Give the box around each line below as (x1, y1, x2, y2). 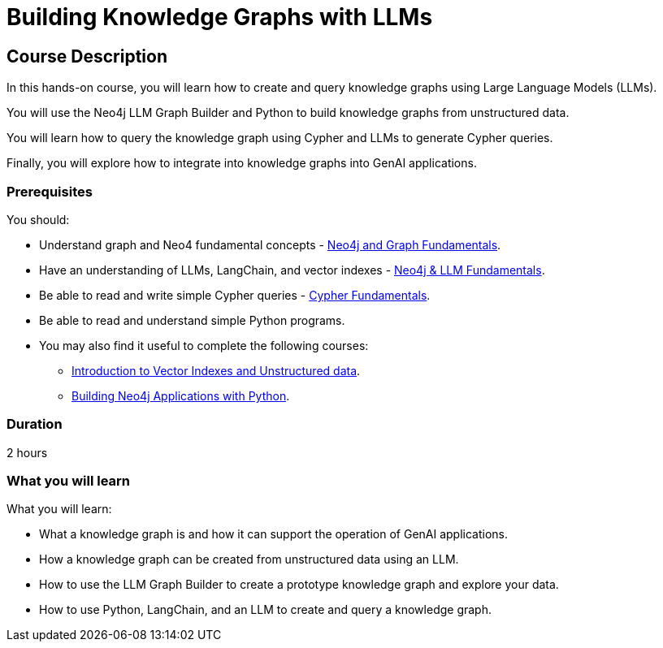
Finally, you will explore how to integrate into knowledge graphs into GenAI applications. (6, 156, 477, 171)
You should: (6, 212, 70, 227)
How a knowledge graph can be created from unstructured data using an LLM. (39, 552, 459, 567)
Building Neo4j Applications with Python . (71, 388, 290, 403)
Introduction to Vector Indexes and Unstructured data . (71, 363, 361, 378)
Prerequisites (6, 183, 93, 200)
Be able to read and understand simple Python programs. (39, 313, 345, 327)
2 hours (6, 445, 48, 460)
